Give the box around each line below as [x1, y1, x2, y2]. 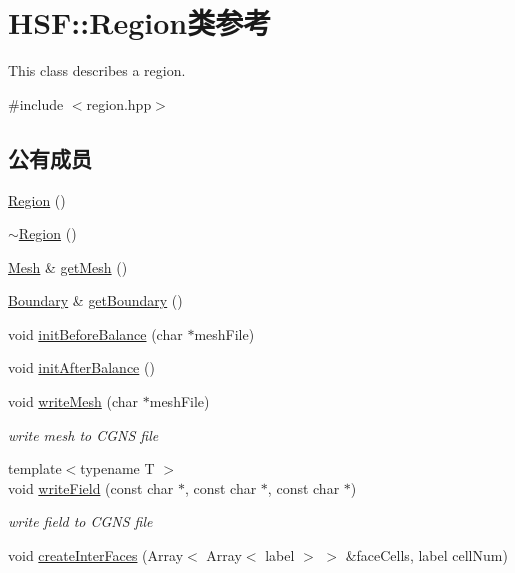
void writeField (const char [8, 477, 174, 498]
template [8, 458, 62, 479]
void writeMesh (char [8, 391, 139, 412]
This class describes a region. [8, 60, 186, 81]
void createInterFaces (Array [8, 545, 184, 566]
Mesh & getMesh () [8, 256, 128, 277]
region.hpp [86, 93, 152, 114]
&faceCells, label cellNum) [345, 545, 508, 566]
